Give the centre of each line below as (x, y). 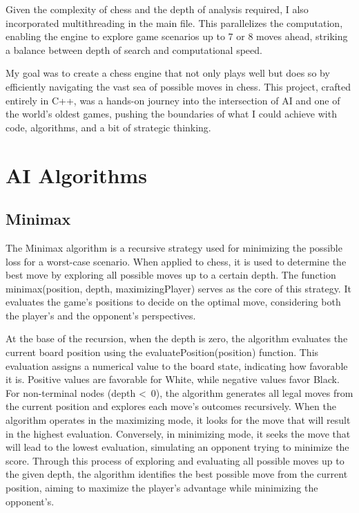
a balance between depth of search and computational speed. (134, 49)
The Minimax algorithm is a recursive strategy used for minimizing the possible (174, 247)
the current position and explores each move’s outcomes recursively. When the (171, 406)
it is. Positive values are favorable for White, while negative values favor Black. (173, 379)
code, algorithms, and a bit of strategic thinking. (108, 127)
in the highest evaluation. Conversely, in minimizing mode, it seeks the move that (178, 433)
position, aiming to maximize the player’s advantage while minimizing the (162, 488)
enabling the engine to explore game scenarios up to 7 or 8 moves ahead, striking (177, 36)
